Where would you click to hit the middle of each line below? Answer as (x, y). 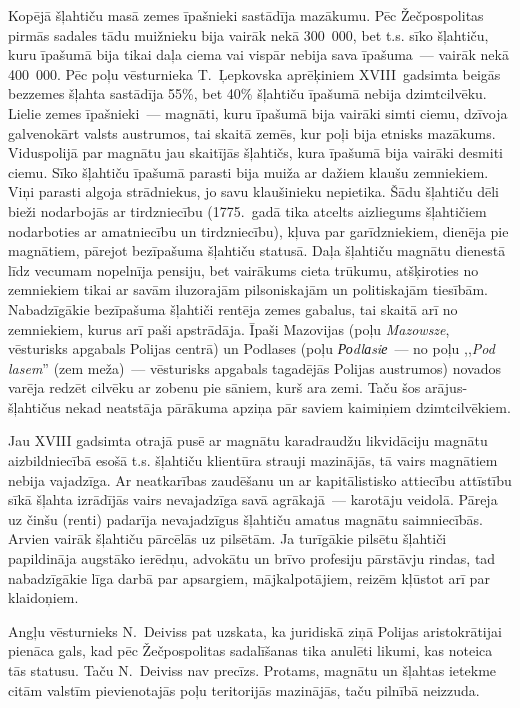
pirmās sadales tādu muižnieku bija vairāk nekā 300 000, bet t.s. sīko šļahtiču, (248, 34)
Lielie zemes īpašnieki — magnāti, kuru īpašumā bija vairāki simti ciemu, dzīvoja (258, 112)
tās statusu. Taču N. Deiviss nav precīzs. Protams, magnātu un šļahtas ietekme (252, 670)
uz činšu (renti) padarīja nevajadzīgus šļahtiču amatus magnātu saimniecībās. (246, 518)
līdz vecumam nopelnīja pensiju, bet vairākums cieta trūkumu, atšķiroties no (243, 269)
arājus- (446, 387)
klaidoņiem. (43, 597)
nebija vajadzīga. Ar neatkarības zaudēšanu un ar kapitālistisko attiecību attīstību (260, 479)
